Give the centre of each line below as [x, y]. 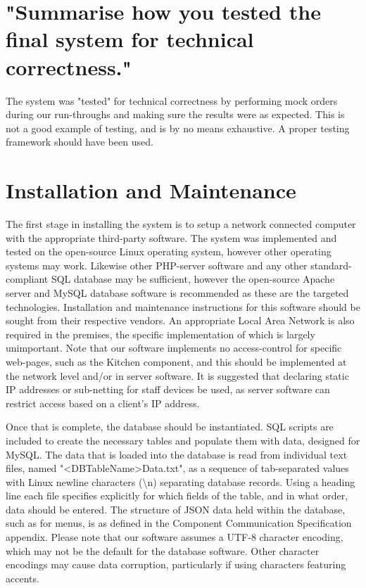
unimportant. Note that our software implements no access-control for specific [174, 348]
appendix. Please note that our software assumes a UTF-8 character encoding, [175, 537]
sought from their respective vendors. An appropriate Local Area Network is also [180, 320]
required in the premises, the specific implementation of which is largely [160, 334]
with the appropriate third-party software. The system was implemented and [171, 237]
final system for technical [130, 39]
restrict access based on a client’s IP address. [103, 403]
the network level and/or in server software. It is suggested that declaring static [177, 375]
